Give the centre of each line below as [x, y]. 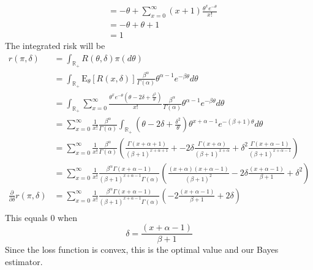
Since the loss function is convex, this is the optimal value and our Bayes [142, 249]
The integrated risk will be [55, 45]
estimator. [24, 261]
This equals [26, 217]
